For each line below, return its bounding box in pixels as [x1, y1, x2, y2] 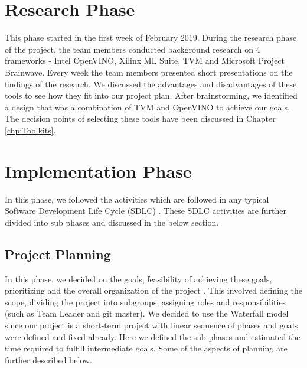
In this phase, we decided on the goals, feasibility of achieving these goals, [5, 272, 272, 285]
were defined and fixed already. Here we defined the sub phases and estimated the [5, 330, 301, 343]
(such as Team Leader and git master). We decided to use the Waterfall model [5, 307, 289, 320]
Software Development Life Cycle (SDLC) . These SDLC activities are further [5, 204, 287, 217]
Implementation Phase [5, 158, 192, 183]
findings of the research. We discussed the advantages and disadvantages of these [5, 77, 297, 90]
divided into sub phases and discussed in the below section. [5, 216, 219, 228]
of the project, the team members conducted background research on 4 [5, 43, 260, 55]
